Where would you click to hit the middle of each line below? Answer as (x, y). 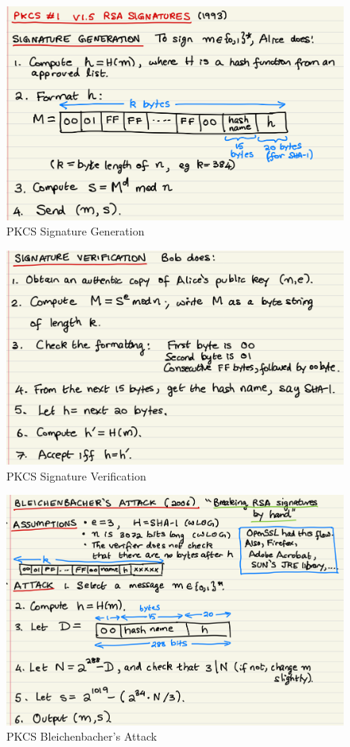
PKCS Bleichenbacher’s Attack (82, 736)
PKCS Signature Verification (76, 475)
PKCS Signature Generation (76, 231)
